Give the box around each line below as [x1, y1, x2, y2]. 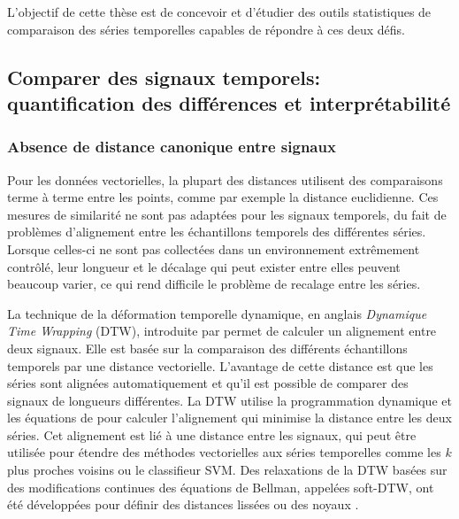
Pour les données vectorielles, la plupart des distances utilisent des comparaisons [7, 170, 443, 189]
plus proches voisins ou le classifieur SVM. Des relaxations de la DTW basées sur [7, 461, 448, 479]
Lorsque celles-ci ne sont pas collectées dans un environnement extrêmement [7, 239, 420, 258]
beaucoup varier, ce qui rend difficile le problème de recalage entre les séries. [7, 275, 421, 293]
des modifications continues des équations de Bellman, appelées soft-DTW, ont [7, 477, 434, 496]
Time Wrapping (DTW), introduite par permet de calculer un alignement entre [7, 321, 437, 340]
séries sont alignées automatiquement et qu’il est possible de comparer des [7, 374, 409, 392]
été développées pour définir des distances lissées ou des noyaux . [7, 495, 359, 514]
